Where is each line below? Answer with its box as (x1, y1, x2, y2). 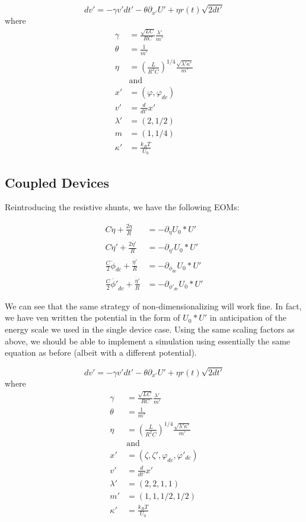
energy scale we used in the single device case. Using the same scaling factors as (5, 322, 295, 335)
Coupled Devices (5, 173, 109, 191)
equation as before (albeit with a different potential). (5, 346, 197, 359)
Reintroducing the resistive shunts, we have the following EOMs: (5, 201, 240, 213)
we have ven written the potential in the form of (5, 311, 180, 324)
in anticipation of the (209, 311, 286, 324)
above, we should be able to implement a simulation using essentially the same (5, 334, 291, 347)
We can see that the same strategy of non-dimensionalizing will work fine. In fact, (5, 299, 302, 312)
